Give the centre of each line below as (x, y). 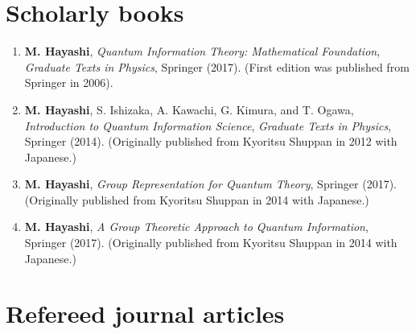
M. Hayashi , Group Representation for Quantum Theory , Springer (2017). (210, 184)
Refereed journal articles (145, 313)
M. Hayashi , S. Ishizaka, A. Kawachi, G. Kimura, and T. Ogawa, (189, 109)
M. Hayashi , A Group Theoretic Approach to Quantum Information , (196, 227)
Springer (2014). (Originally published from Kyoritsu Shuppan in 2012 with (211, 141)
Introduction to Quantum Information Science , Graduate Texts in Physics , (208, 125)
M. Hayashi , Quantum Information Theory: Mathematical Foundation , (202, 51)
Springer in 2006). (69, 82)
